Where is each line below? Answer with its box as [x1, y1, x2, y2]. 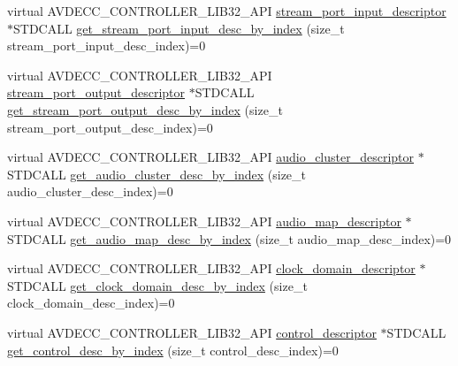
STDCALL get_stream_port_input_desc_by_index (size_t [13, 19, 345, 37]
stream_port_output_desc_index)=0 [7, 118, 213, 136]
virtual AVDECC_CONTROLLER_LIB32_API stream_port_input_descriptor [7, 2, 447, 19]
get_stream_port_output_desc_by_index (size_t [7, 100, 283, 118]
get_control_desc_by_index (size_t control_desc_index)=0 [7, 340, 339, 359]
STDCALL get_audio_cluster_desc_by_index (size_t [7, 164, 307, 183]
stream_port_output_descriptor [7, 83, 186, 102]
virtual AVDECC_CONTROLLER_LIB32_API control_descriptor [7, 323, 377, 341]
